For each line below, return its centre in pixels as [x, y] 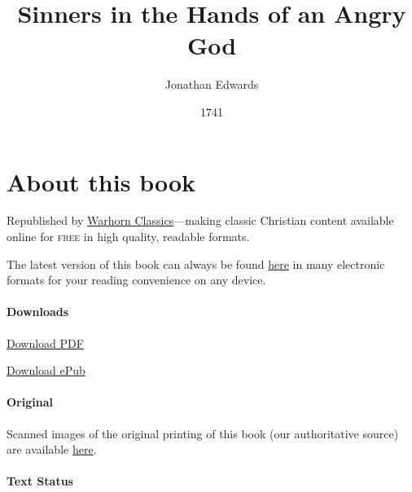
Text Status [40, 481]
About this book [101, 181]
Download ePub [46, 370]
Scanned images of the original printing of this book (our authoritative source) [203, 433]
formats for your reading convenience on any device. [136, 280]
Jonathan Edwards [212, 84]
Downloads [38, 312]
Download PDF [45, 343]
